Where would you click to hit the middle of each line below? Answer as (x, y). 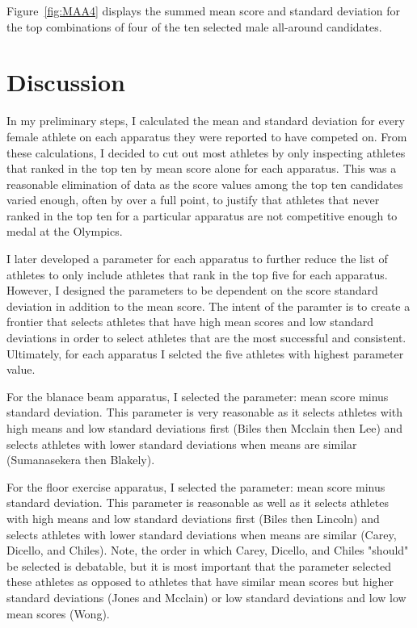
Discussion (66, 82)
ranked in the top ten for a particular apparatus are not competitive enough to (202, 215)
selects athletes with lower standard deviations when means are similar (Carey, (202, 534)
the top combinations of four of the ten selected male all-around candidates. (194, 26)
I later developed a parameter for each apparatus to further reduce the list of (197, 259)
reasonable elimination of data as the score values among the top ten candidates (205, 184)
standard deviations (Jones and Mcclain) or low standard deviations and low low (206, 597)
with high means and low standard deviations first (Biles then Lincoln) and (193, 518)
